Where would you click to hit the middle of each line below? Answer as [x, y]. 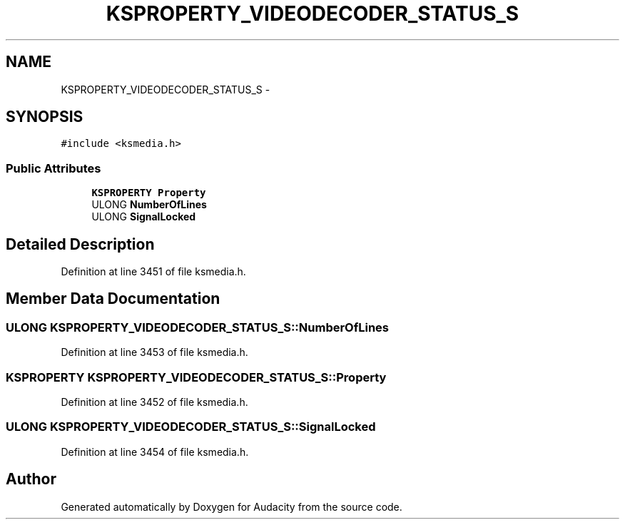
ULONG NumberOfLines [149, 205]
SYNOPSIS [45, 117]
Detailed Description [80, 244]
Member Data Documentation [113, 299]
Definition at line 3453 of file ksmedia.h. [154, 352]
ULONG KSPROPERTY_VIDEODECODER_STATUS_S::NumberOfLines [197, 327]
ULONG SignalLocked [144, 217]
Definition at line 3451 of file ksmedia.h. [153, 272]
